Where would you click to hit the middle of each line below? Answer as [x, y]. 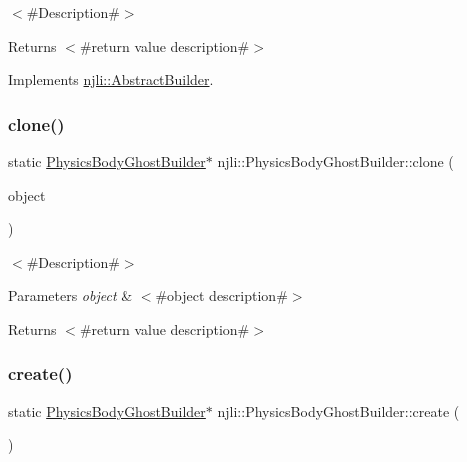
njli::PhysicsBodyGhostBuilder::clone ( [335, 161]
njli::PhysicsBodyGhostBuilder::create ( [338, 410]
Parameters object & [70, 295]
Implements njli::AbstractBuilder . [111, 79]
